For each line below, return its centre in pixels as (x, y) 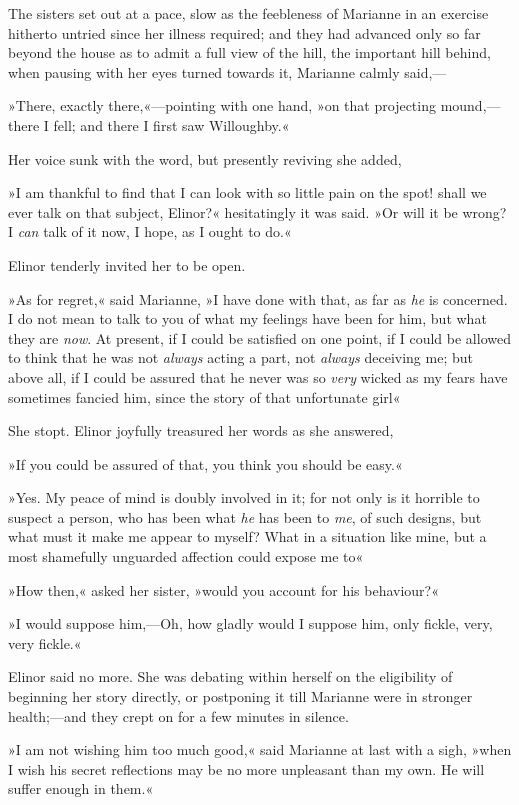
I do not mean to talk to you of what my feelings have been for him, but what (247, 318)
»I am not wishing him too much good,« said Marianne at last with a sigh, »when (260, 749)
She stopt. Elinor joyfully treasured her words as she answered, (201, 430)
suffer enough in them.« (81, 788)
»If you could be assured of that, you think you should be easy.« (205, 463)
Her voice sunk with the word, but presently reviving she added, (205, 158)
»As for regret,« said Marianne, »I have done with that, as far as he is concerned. (258, 298)
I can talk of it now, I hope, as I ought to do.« (150, 231)
